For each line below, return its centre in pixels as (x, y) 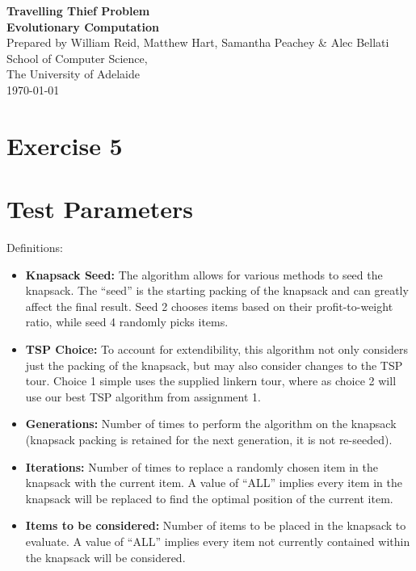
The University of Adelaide (74, 74)
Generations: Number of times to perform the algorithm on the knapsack (211, 424)
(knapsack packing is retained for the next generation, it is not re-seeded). (209, 439)
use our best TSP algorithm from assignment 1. (143, 396)
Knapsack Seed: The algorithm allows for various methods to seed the (204, 274)
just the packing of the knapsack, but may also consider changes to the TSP (214, 365)
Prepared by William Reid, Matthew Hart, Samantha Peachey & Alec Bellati (198, 42)
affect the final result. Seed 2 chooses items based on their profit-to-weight (209, 306)
